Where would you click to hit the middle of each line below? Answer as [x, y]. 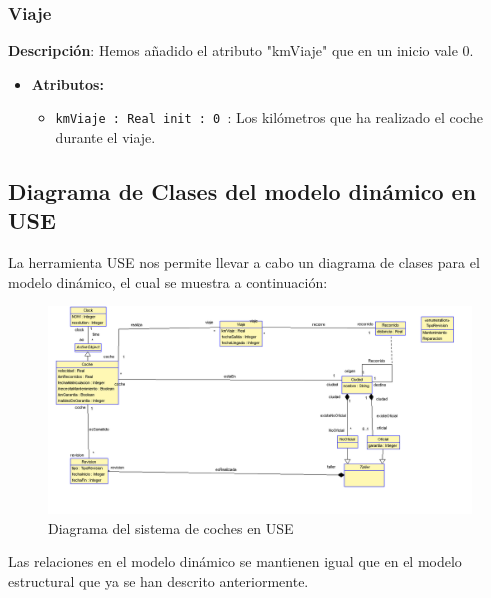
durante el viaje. [105, 137]
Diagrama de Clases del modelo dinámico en [242, 191]
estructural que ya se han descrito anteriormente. [158, 581]
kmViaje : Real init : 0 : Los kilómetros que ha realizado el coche [269, 117]
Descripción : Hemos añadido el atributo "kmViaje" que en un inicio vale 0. [241, 50]
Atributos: [67, 83]
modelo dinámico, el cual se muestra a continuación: [168, 281]
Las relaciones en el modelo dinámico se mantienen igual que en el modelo [235, 561]
